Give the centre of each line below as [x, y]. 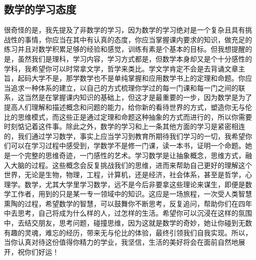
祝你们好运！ [38, 251]
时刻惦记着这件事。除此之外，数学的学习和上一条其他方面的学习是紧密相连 [125, 126]
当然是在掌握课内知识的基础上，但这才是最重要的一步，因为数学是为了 [138, 97]
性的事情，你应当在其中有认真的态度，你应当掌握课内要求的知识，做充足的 [131, 39]
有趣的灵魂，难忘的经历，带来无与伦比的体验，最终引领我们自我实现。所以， [128, 232]
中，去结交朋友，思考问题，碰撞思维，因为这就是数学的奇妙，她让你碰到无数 [128, 223]
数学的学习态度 [40, 9]
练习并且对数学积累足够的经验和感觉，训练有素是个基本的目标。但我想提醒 [125, 49]
